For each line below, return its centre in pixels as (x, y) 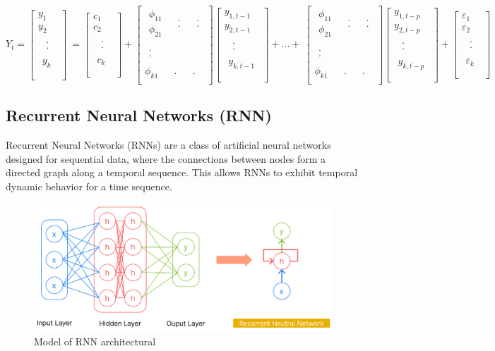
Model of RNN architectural (95, 341)
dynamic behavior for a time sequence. (89, 186)
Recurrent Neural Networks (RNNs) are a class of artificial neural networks (168, 144)
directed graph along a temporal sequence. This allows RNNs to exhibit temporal (182, 172)
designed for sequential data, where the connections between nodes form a (166, 158)
